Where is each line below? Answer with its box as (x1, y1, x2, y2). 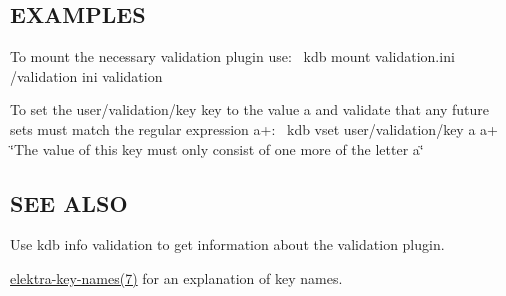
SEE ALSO (10, 187, 128, 218)
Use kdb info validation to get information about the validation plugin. (10, 234, 445, 255)
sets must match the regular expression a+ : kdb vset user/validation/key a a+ (10, 118, 498, 139)
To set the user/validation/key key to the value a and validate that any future (10, 99, 489, 120)
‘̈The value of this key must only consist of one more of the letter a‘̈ (10, 138, 424, 159)
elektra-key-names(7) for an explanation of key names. (10, 267, 343, 288)
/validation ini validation (10, 65, 163, 86)
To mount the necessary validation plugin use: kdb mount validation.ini (10, 46, 455, 67)
